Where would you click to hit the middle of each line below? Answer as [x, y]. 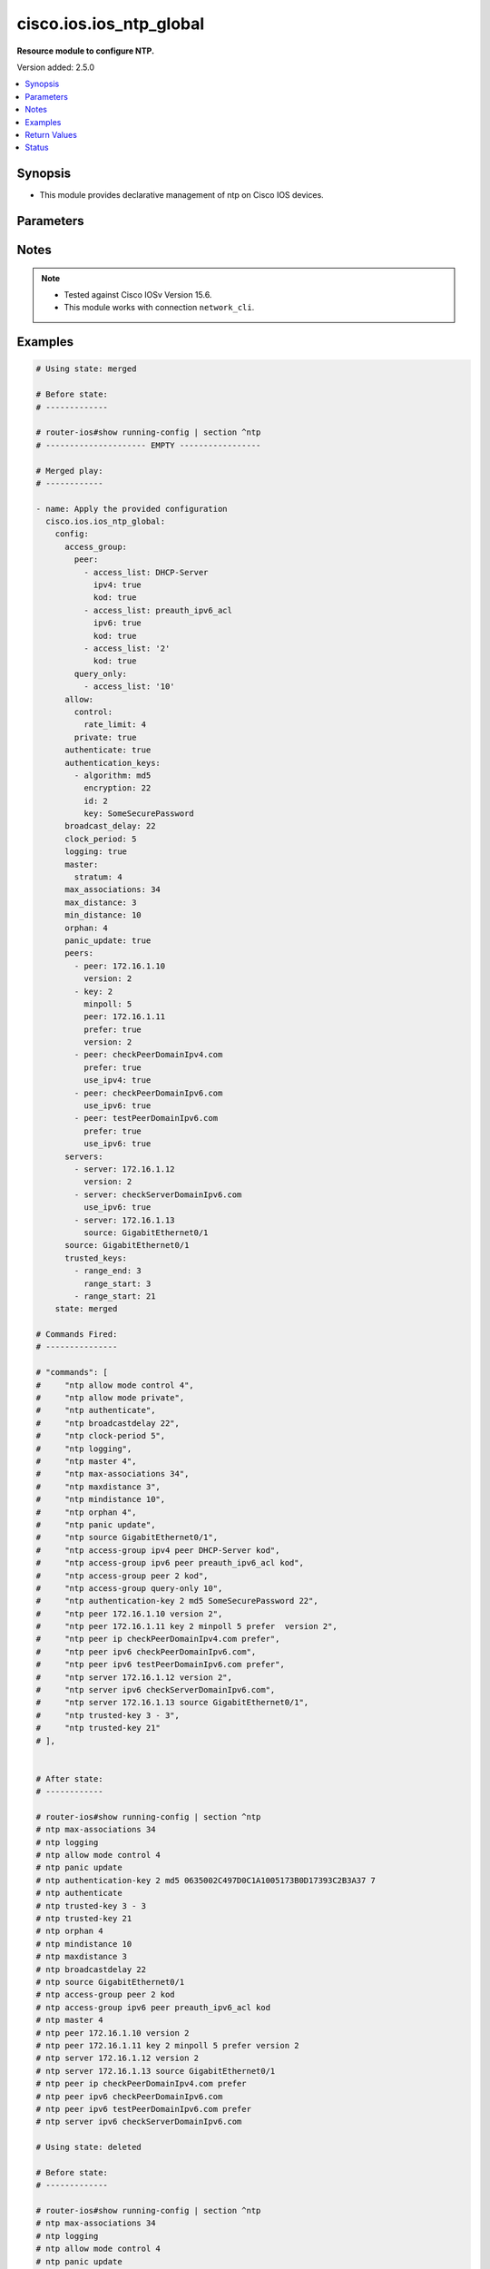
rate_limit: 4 [115, 725]
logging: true [96, 852]
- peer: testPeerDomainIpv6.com [146, 1118]
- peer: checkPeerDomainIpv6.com [148, 1093]
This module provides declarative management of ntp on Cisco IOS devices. [181, 195]
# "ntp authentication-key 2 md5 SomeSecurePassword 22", [177, 1601]
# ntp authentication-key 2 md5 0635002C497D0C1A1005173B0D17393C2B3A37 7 [206, 1880]
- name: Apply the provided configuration [132, 509]
